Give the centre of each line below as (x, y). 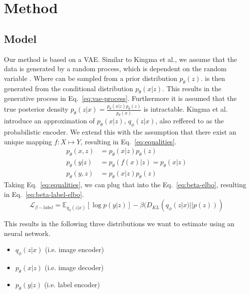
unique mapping (28, 141)
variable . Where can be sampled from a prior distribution (91, 78)
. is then (213, 78)
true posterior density (36, 109)
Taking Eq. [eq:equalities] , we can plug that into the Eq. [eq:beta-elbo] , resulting (125, 184)
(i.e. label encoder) (72, 284)
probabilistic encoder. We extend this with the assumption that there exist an (120, 132)
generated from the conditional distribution (69, 88)
